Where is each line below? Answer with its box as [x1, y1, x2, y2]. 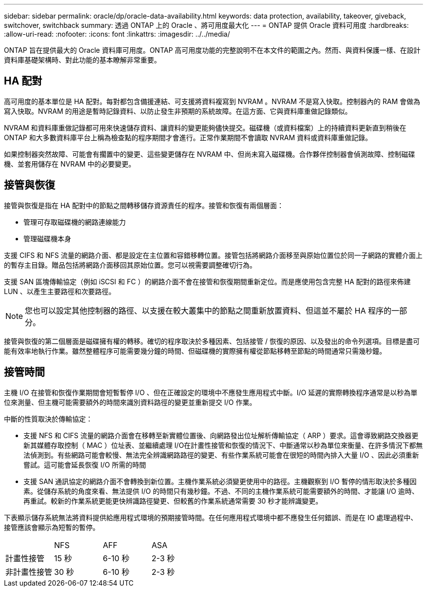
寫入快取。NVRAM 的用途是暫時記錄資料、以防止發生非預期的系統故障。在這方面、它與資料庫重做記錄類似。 [4, 106, 352, 115]
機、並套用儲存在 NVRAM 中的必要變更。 [4, 159, 136, 168]
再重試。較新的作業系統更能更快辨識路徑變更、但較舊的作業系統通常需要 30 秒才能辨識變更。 [23, 496, 323, 505]
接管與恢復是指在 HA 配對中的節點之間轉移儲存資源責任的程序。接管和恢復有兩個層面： [4, 201, 284, 210]
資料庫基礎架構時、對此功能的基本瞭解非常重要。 [4, 56, 161, 64]
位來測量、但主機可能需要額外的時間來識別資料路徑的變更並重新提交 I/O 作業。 [4, 398, 256, 406]
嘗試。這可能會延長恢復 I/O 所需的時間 [23, 460, 146, 469]
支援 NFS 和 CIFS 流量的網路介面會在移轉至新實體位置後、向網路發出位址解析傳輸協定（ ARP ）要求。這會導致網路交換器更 [23, 431, 419, 440]
